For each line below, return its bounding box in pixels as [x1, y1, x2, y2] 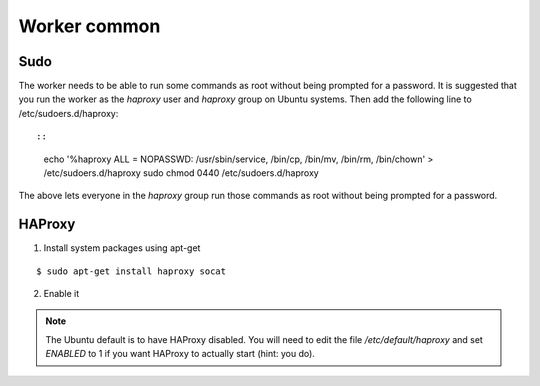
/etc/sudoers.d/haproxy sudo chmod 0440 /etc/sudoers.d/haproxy [43, 167, 319, 179]
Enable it [43, 288, 80, 300]
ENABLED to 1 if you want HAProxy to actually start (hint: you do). [45, 348, 315, 360]
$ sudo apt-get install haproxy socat [36, 265, 227, 277]
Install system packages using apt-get [43, 242, 201, 254]
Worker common [18, 15, 161, 37]
